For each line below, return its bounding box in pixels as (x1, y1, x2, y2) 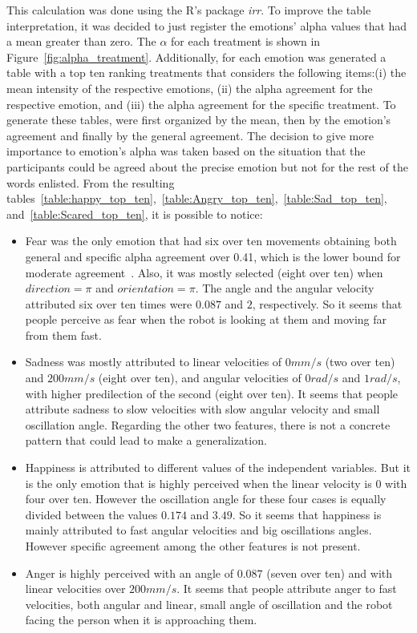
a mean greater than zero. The (6, 33, 156, 50)
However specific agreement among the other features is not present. (25, 538, 361, 554)
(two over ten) (325, 353, 395, 370)
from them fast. (25, 326, 102, 343)
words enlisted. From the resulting (6, 174, 175, 191)
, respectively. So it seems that (252, 295, 403, 312)
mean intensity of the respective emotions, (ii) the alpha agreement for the (6, 79, 373, 96)
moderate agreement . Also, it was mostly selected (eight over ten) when (25, 264, 383, 280)
